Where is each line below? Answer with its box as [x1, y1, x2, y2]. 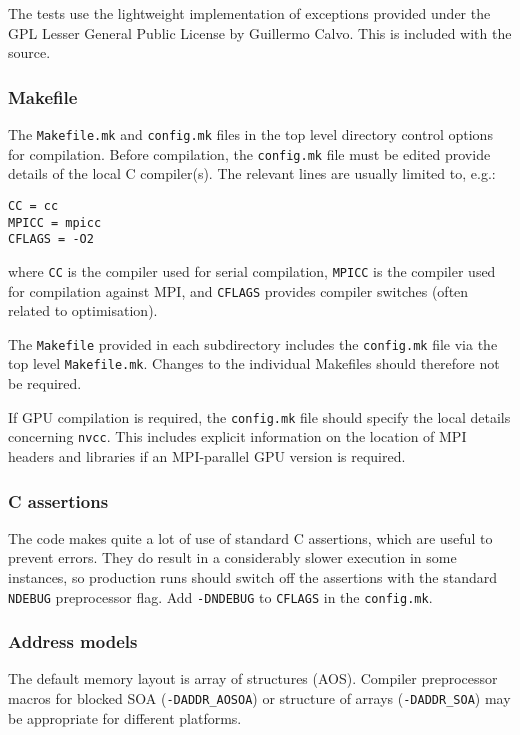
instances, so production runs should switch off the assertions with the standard [8, 567, 497, 587]
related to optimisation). [8, 300, 158, 321]
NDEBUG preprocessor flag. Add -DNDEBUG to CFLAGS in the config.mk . [8, 586, 433, 607]
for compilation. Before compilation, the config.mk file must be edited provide [8, 143, 491, 164]
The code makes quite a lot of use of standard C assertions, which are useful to [8, 527, 493, 548]
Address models [8, 629, 138, 654]
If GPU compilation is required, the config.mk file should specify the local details [8, 406, 511, 427]
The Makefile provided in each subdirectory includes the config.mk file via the [8, 333, 498, 354]
